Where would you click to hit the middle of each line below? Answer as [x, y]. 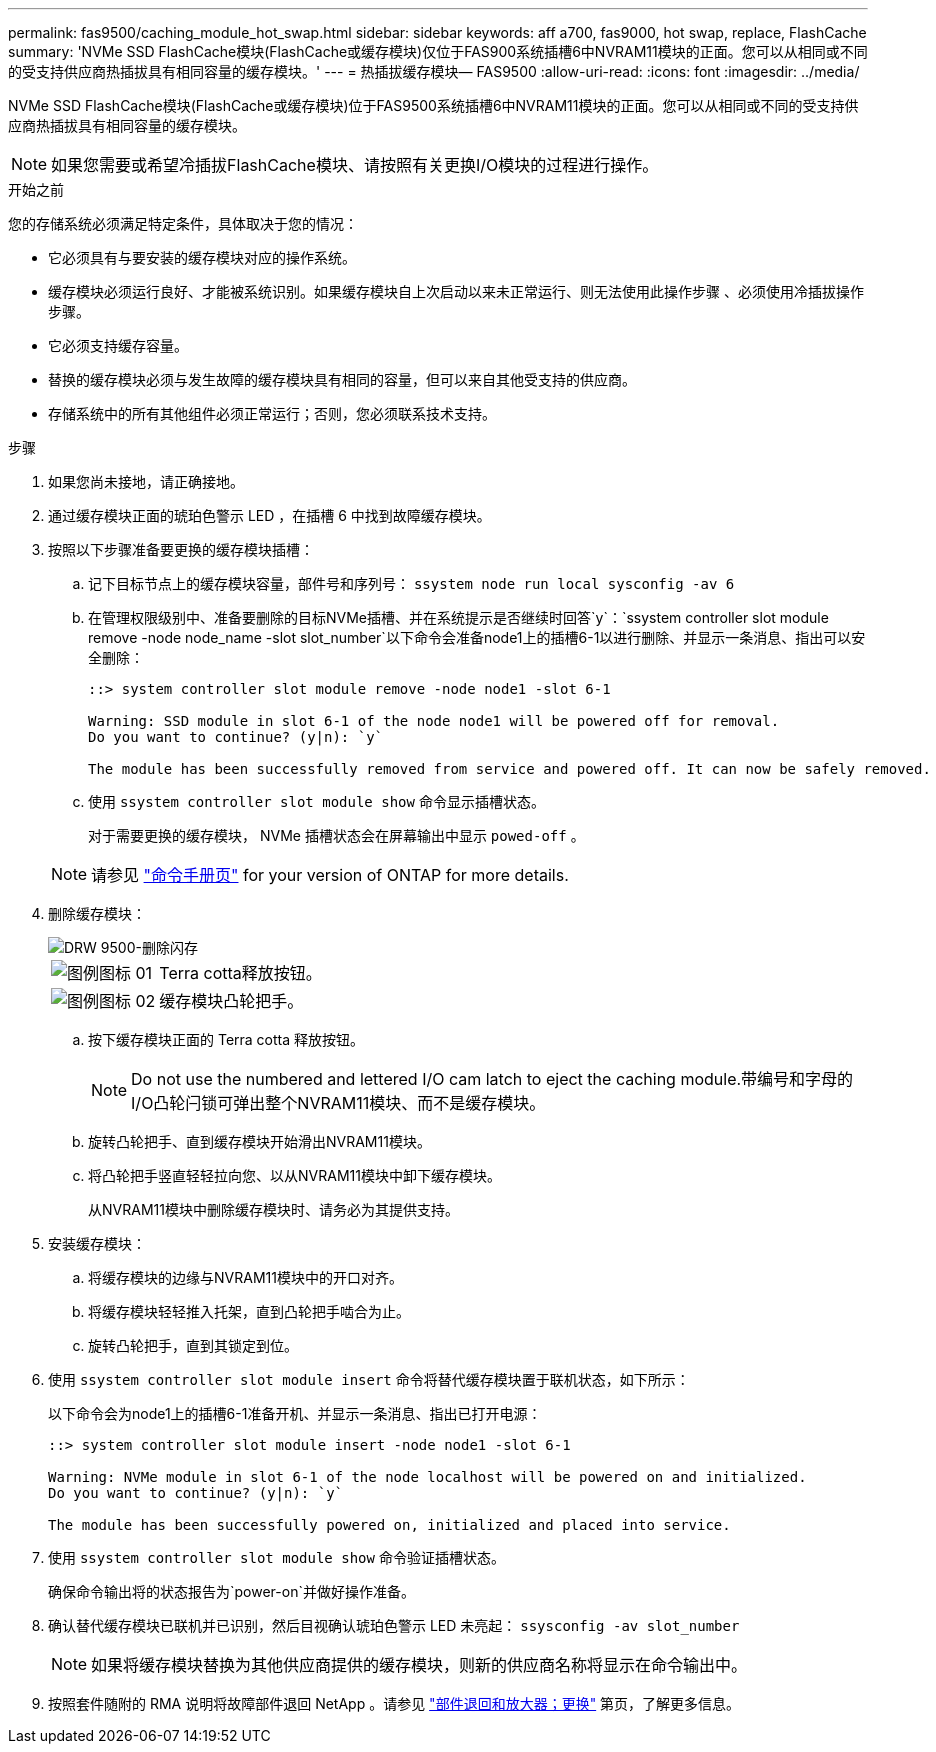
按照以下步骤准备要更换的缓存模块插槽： [181, 549]
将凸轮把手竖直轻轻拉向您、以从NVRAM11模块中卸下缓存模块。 [294, 1175]
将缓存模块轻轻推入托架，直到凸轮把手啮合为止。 [249, 1311]
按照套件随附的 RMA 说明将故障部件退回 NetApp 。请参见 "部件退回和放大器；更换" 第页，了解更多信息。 [394, 1703]
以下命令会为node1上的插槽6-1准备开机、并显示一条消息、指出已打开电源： [295, 1413]
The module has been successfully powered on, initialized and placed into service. [389, 1525]
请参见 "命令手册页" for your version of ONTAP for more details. [330, 875]
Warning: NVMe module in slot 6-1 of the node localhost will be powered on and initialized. [427, 1477]
